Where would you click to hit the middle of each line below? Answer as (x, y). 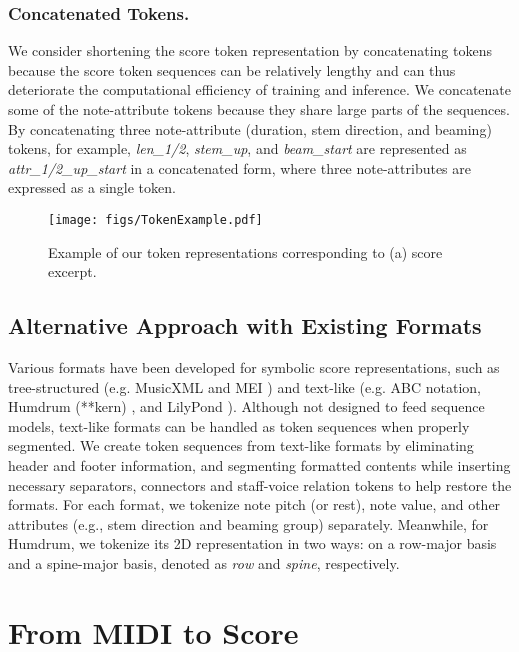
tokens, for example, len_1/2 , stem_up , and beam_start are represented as (237, 148)
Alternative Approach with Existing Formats (245, 325)
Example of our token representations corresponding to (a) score (245, 251)
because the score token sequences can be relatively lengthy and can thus (232, 69)
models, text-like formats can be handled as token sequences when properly (239, 425)
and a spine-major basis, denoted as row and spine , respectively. (204, 562)
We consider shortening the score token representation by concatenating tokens (250, 50)
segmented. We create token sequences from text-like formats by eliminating (241, 445)
